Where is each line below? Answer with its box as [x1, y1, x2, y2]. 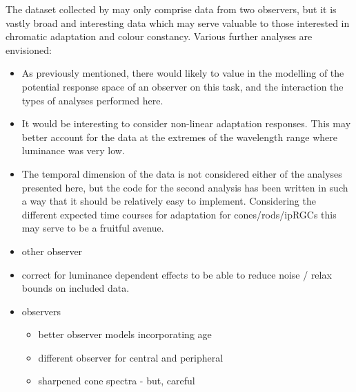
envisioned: [6, 42, 52, 57]
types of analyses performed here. [21, 93, 164, 107]
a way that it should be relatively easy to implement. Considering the [21, 194, 316, 208]
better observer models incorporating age [38, 327, 212, 342]
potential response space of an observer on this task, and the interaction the [21, 79, 344, 93]
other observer [21, 243, 83, 258]
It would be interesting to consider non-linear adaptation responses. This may [21, 116, 351, 131]
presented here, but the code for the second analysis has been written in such [21, 180, 348, 194]
